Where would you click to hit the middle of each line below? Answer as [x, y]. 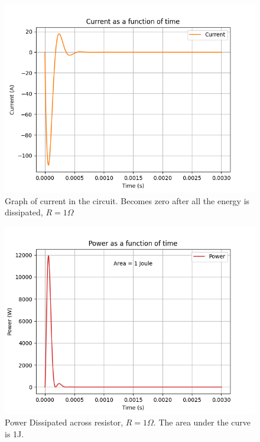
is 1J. [14, 433]
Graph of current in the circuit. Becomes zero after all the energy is [127, 200]
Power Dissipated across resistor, [64, 422]
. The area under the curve [202, 422]
